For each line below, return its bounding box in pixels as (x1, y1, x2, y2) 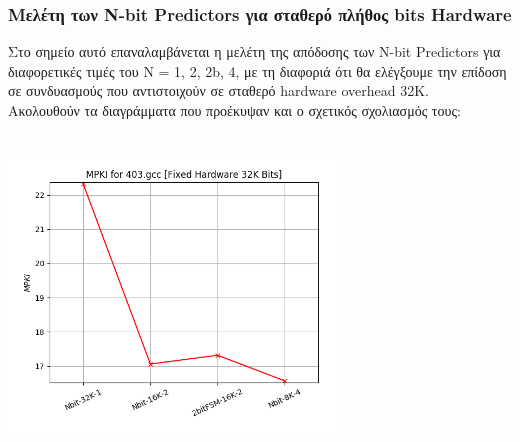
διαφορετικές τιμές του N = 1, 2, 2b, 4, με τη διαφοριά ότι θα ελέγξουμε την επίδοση (8, 60, 507, 81)
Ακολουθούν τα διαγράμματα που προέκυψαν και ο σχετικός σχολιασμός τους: (8, 100, 461, 120)
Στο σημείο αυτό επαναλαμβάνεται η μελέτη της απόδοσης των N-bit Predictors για (8, 41, 501, 62)
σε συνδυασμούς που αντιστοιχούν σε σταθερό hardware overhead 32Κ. (8, 80, 429, 101)
